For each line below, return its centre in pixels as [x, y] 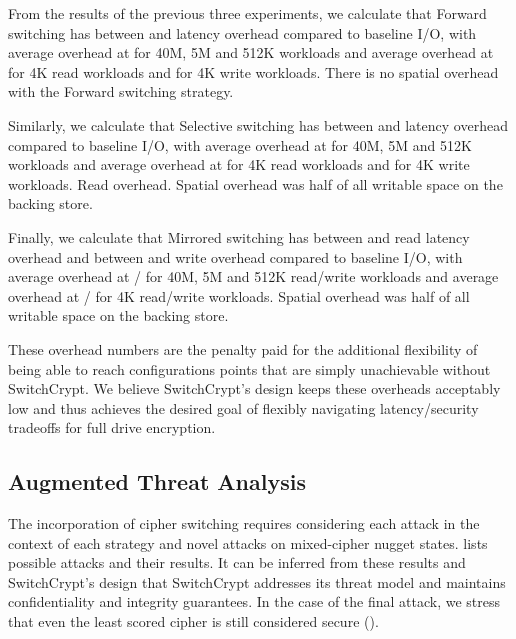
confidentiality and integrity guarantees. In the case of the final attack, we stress [254, 601]
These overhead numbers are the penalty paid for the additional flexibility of [243, 348]
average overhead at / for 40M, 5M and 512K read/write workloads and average [253, 276]
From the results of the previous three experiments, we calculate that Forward [247, 13]
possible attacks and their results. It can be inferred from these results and [237, 562]
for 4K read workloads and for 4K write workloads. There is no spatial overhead [253, 71]
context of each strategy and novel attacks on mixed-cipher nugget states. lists [248, 542]
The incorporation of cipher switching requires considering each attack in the [244, 523]
